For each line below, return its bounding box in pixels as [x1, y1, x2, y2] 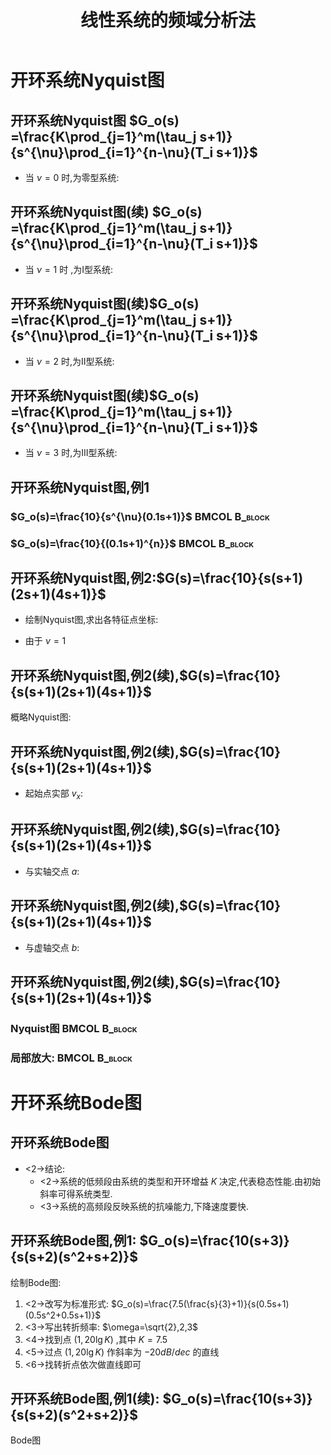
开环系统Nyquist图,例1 [10, 479, 150, 496]
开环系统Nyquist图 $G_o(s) [10, 112, 180, 129]
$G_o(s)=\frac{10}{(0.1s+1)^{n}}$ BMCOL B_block [10, 536, 255, 550]
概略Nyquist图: [10, 711, 72, 723]
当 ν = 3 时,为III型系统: [24, 447, 118, 459]
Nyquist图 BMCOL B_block [10, 1021, 138, 1035]
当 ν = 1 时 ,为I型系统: [24, 263, 113, 275]
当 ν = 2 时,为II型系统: [24, 355, 115, 367]
